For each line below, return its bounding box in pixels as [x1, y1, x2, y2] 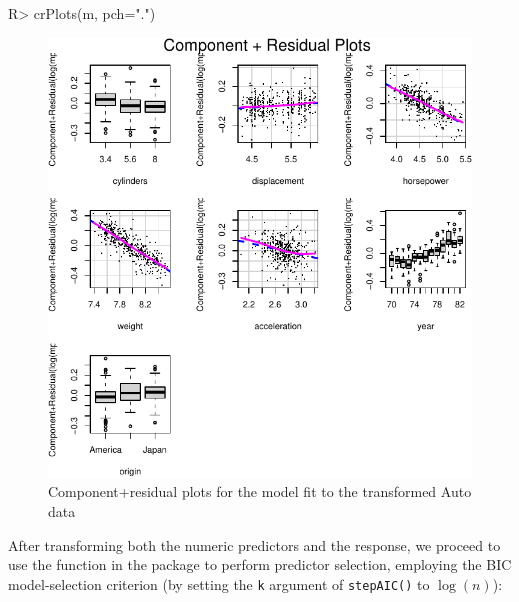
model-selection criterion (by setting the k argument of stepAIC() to [8, 573, 430, 594]
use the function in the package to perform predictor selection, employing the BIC [8, 554, 512, 575]
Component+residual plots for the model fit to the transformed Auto [48, 481, 472, 502]
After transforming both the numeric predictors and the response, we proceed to [8, 534, 501, 555]
